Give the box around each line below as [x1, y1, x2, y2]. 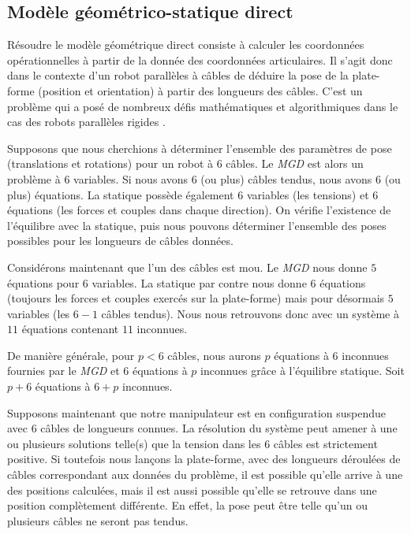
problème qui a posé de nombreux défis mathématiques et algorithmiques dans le [7, 98, 398, 114]
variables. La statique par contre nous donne [92, 274, 307, 291]
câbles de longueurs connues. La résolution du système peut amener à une [40, 420, 398, 436]
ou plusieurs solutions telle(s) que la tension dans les [7, 435, 261, 451]
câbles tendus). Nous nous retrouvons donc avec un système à [101, 305, 399, 321]
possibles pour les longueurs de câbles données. [7, 232, 234, 249]
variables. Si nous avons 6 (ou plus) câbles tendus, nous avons [73, 170, 372, 187]
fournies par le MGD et [7, 362, 120, 379]
